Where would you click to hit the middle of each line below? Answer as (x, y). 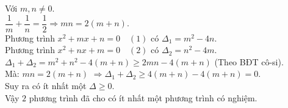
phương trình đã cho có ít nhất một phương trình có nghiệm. (143, 97)
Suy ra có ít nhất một (46, 86)
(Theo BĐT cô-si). (249, 61)
